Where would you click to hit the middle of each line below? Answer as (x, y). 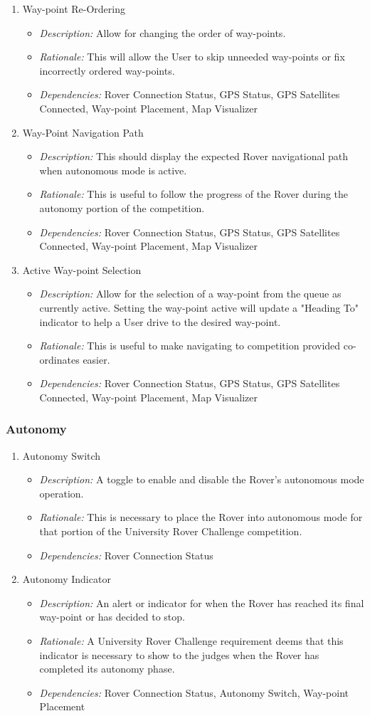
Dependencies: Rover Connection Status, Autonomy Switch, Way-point (194, 692)
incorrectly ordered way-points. (107, 70)
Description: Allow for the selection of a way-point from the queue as (190, 294)
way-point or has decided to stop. (112, 617)
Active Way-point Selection (82, 269)
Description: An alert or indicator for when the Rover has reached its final (202, 602)
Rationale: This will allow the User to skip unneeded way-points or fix (192, 57)
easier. (96, 359)
